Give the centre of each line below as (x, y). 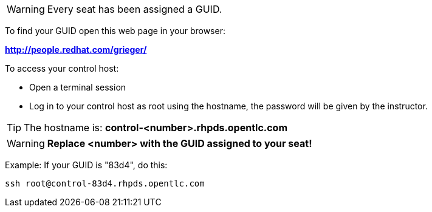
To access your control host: (62, 68)
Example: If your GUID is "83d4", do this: (86, 165)
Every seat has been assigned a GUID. (135, 9)
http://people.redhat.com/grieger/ (76, 50)
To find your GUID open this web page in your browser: (115, 31)
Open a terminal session (78, 87)
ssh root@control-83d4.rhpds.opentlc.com (105, 183)
